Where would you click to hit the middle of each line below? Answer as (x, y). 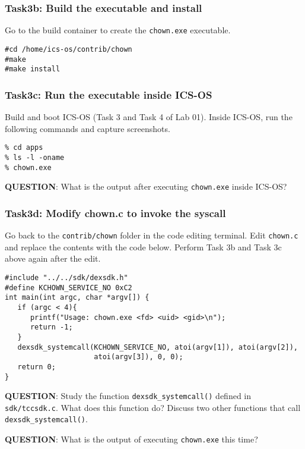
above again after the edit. (53, 258)
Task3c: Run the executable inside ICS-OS (109, 94)
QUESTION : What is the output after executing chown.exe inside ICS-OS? (146, 186)
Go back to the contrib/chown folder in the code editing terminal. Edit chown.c (152, 235)
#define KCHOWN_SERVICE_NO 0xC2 (69, 288)
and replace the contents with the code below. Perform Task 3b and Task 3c (143, 247)
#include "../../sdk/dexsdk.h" (66, 277)
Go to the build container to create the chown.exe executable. (118, 30)
